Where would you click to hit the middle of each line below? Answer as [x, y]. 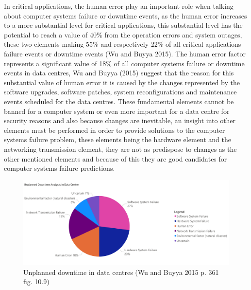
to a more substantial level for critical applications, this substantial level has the [123, 25]
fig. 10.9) [36, 281]
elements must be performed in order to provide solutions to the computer [115, 130]
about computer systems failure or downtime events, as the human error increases [125, 15]
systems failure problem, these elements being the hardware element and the [117, 139]
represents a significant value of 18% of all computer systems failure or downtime [124, 63]
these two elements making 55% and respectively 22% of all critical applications [123, 44]
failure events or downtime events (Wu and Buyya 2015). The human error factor [125, 53]
